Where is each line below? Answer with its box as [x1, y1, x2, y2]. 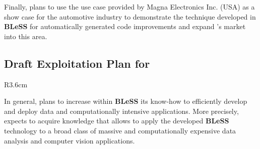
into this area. [4, 31, 47, 41]
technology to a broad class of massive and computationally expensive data [4, 125, 236, 135]
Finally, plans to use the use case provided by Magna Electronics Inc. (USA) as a [4, 2, 255, 12]
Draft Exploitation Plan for [4, 55, 150, 71]
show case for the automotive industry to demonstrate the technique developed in [4, 11, 256, 22]
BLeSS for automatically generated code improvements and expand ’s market [4, 21, 246, 32]
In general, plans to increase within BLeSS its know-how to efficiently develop [4, 96, 247, 106]
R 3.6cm [4, 79, 28, 89]
